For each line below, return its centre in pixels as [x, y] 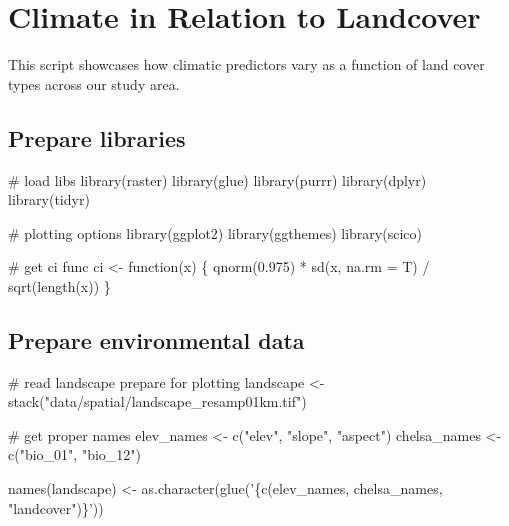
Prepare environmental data [156, 339]
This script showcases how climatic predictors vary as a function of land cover [246, 64]
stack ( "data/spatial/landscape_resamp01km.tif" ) [157, 401]
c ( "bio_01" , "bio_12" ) [74, 454]
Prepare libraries [97, 137]
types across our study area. [94, 83]
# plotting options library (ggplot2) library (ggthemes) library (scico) [215, 232]
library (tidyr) [49, 199]
